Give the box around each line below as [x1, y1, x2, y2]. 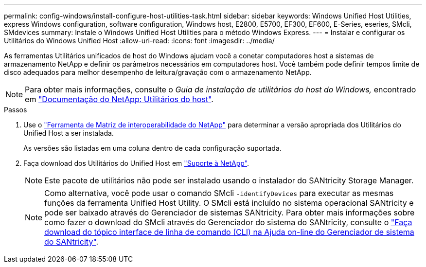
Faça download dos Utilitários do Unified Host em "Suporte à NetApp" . [23, 159, 249, 167]
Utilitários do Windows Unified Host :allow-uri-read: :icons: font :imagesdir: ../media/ [4, 36, 275, 45]
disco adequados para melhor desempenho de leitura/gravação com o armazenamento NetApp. [4, 68, 312, 76]
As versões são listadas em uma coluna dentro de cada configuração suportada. [23, 144, 282, 152]
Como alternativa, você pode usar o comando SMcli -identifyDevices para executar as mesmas [44, 188, 394, 198]
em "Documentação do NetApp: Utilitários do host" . [25, 94, 213, 104]
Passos [4, 106, 27, 114]
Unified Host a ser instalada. [23, 129, 114, 137]
